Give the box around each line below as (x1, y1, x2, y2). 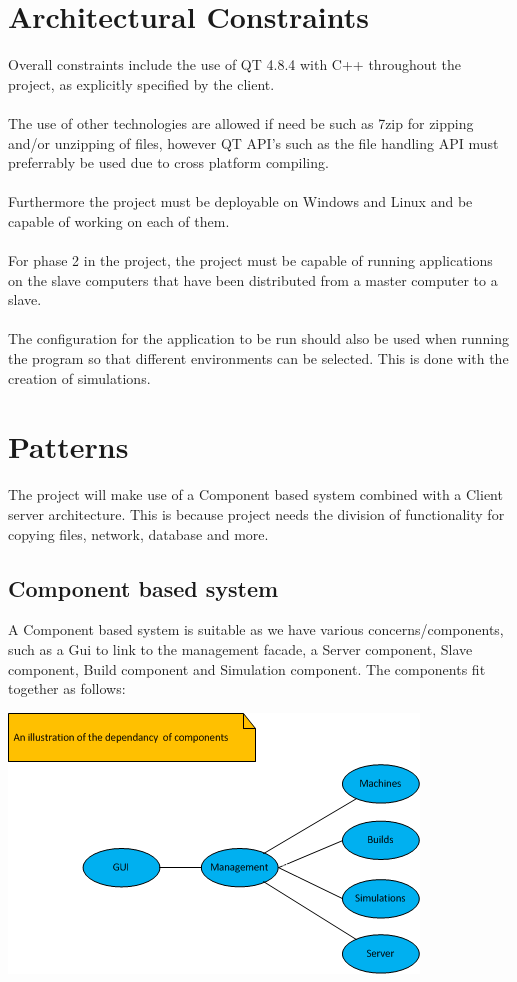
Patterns (8, 426, 129, 467)
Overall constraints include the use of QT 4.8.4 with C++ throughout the (8, 54, 462, 75)
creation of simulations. (8, 367, 151, 388)
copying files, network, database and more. (8, 523, 269, 544)
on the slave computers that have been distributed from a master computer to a (8, 269, 498, 290)
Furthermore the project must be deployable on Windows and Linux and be (8, 191, 473, 212)
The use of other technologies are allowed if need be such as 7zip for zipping (8, 112, 474, 133)
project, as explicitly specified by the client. (8, 73, 275, 94)
